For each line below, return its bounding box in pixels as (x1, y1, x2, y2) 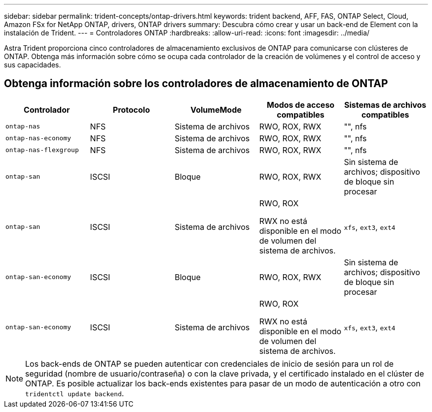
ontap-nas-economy (5, 134, 72, 142)
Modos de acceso (266, 99, 335, 110)
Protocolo (112, 104, 150, 115)
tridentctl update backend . (25, 388, 124, 398)
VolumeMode (190, 104, 242, 115)
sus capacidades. (4, 61, 61, 69)
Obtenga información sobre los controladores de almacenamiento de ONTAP (4, 77, 388, 90)
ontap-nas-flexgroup (5, 146, 79, 154)
